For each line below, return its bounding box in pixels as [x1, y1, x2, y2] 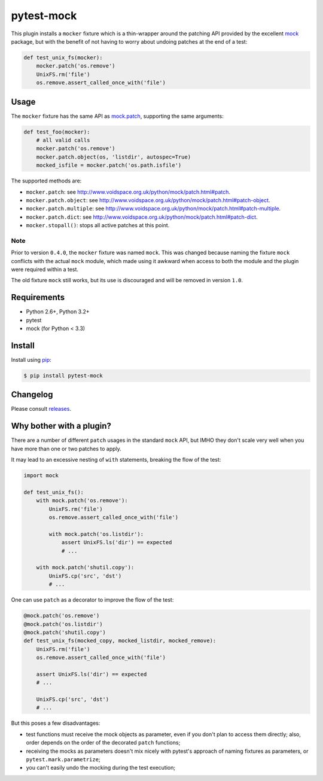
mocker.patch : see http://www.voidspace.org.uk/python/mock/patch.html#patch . [26, 188, 230, 196]
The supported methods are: [11, 177, 82, 185]
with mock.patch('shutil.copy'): [36, 564, 135, 571]
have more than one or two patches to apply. [11, 445, 122, 452]
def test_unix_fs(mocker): [23, 54, 103, 61]
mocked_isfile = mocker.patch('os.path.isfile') [36, 162, 182, 169]
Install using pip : [11, 356, 52, 363]
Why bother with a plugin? [11, 421, 112, 431]
